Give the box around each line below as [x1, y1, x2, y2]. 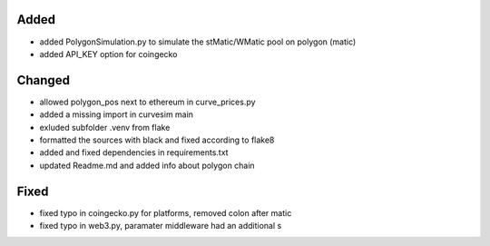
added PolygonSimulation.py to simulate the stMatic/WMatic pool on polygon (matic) [39, 36, 357, 47]
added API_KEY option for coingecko [39, 48, 178, 59]
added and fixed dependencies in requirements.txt [39, 147, 229, 158]
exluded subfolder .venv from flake [39, 122, 171, 133]
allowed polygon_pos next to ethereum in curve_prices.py [39, 96, 256, 107]
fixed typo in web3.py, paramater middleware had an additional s [39, 221, 282, 231]
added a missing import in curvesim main [39, 109, 194, 120]
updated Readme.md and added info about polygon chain [39, 160, 255, 171]
